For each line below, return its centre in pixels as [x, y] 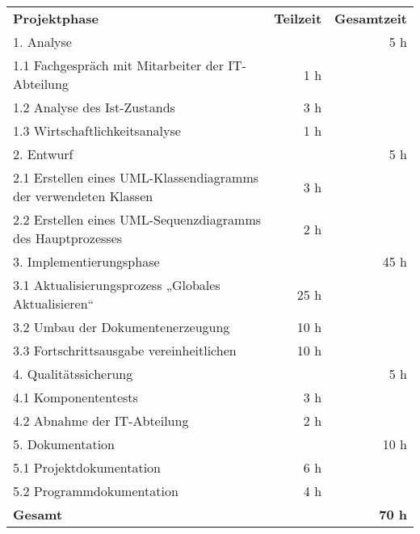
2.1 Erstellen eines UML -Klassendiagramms [136, 177]
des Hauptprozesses [68, 238]
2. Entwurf [43, 154]
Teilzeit [298, 18]
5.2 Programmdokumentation [96, 491]
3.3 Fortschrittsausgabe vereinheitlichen [125, 350]
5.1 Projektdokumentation [87, 467]
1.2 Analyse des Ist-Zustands [94, 107]
